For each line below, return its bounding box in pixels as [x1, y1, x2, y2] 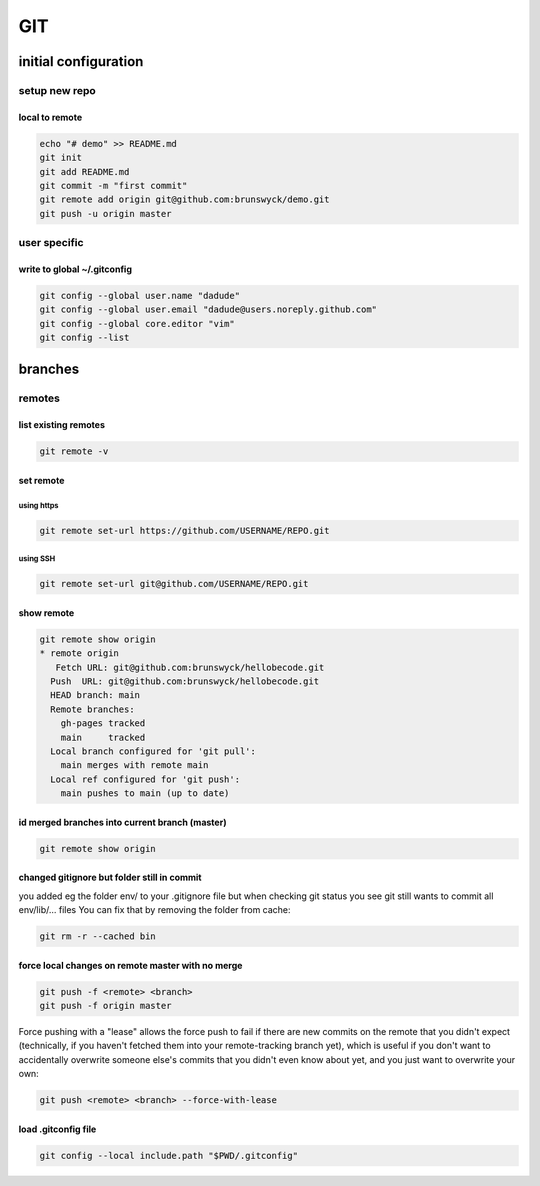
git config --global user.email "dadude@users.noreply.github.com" [39, 304, 378, 315]
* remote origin [39, 648, 120, 659]
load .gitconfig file [18, 1123, 97, 1135]
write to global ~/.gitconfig [18, 263, 132, 275]
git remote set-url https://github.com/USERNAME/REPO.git [39, 525, 330, 536]
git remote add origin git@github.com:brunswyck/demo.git [39, 194, 330, 205]
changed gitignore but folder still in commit [18, 871, 202, 884]
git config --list [39, 331, 130, 343]
